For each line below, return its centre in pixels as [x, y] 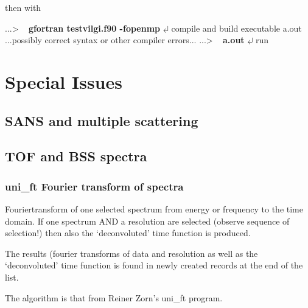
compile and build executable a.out [236, 28]
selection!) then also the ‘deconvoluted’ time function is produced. [128, 233]
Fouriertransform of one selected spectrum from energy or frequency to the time [154, 208]
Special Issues [64, 81]
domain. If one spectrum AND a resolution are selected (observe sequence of [147, 221]
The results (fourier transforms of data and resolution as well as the [131, 253]
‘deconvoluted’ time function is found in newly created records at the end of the [154, 265]
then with [23, 7]
